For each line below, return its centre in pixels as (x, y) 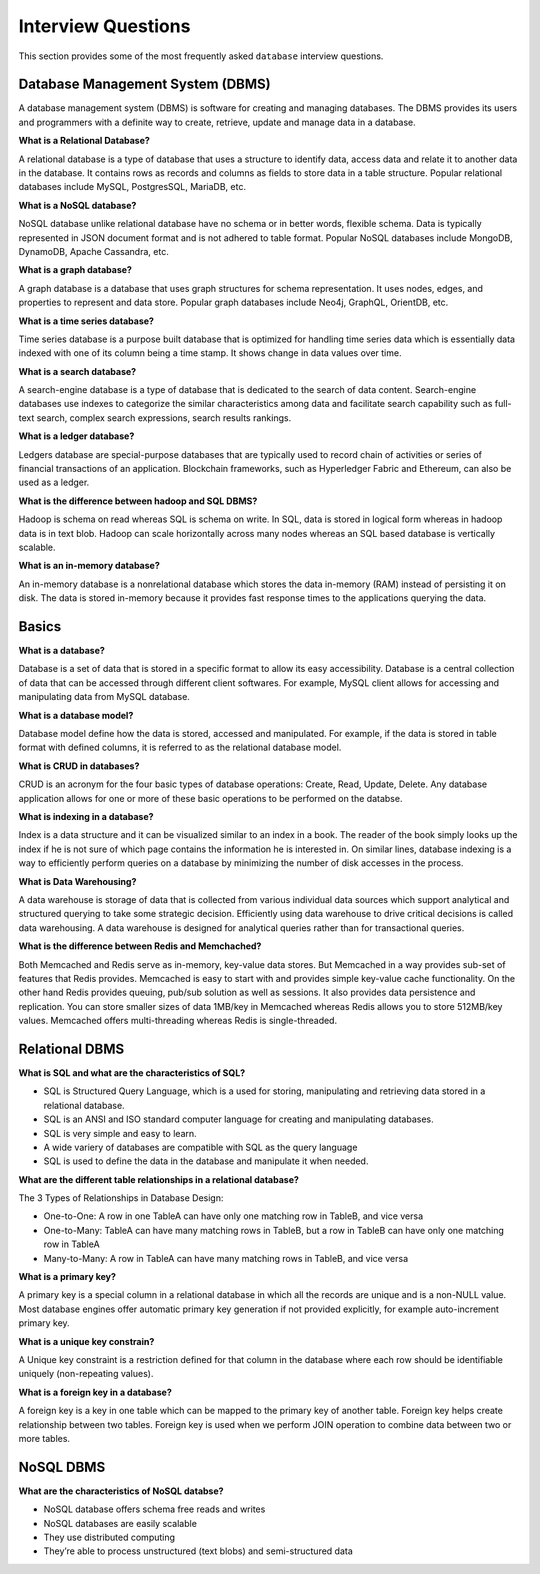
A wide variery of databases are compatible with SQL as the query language (200, 1147)
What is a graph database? (75, 270)
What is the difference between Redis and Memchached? (140, 946)
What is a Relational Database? (84, 141)
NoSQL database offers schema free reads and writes (154, 1509)
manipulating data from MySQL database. (104, 697)
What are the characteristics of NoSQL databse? (121, 1491)
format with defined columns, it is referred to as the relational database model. (180, 747)
